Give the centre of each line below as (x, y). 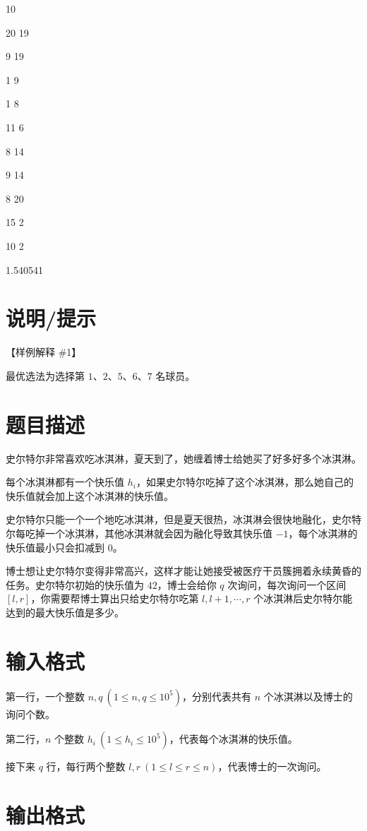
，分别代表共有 (217, 696)
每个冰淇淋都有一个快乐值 (65, 482)
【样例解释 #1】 (44, 352)
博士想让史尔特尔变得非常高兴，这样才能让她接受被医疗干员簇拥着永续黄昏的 (183, 571)
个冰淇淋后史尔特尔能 (303, 598)
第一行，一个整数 (45, 696)
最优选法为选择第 (45, 375)
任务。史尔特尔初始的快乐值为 (75, 584)
